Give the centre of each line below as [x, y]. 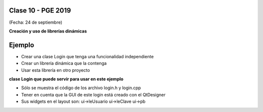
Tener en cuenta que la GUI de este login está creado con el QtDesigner [93, 95]
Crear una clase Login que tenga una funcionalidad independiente [87, 56]
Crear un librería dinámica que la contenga [64, 64]
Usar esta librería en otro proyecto [56, 70]
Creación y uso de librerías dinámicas [48, 31]
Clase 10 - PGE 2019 [40, 10]
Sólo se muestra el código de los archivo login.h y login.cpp [81, 88]
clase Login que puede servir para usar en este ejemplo [66, 79]
